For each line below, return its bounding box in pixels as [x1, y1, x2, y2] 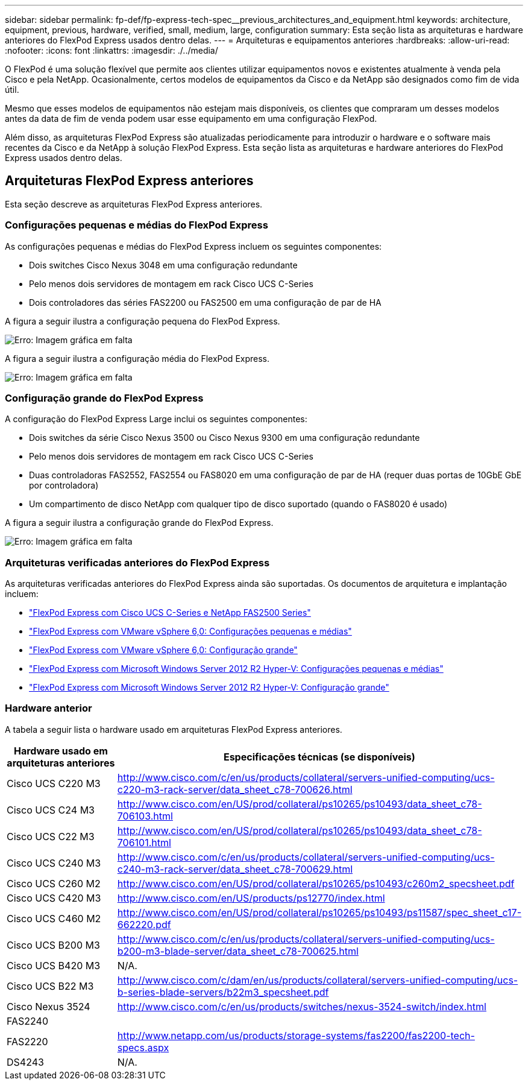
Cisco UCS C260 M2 [7, 877, 101, 890]
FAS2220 [7, 1035, 48, 1048]
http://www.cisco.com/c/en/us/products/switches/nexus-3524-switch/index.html [117, 1000, 486, 1013]
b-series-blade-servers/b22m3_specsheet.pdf [117, 985, 329, 998]
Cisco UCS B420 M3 [7, 959, 101, 972]
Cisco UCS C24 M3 [7, 803, 95, 816]
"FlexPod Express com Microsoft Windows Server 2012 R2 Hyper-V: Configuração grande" [29, 682, 389, 693]
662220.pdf [117, 918, 171, 931]
